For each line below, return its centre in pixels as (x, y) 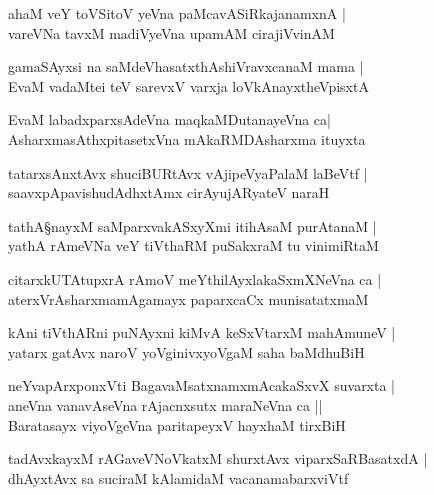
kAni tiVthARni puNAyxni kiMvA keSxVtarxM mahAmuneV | (202, 332)
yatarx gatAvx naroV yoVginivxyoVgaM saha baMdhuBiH (186, 351)
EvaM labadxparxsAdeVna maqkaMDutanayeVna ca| (169, 119)
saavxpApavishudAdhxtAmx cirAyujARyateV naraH (169, 192)
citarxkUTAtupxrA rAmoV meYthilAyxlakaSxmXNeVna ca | (195, 278)
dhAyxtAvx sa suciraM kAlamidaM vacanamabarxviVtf (178, 477)
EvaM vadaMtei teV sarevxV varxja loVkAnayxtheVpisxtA (188, 85)
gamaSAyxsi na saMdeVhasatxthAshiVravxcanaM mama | (186, 66)
